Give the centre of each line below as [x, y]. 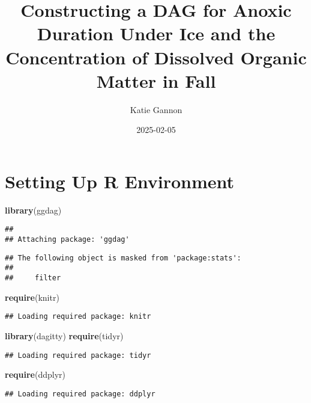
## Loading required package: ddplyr [80, 394]
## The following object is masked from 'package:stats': [123, 258]
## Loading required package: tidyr [78, 355]
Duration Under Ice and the [156, 33]
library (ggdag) [33, 210]
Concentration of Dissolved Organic [156, 57]
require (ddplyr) [35, 374]
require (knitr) [32, 297]
